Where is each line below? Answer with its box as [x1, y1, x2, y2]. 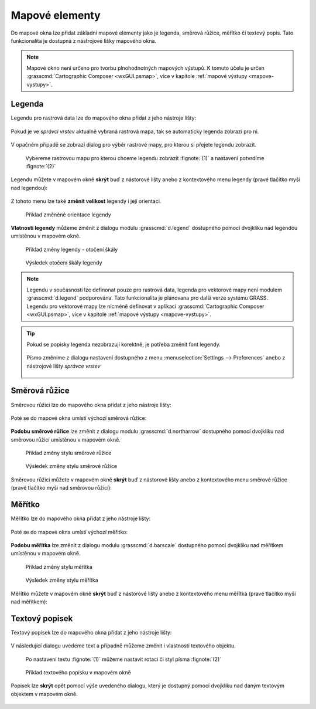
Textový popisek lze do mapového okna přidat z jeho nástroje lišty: [11, 629, 172, 636]
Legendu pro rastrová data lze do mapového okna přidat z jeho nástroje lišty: [11, 114, 196, 121]
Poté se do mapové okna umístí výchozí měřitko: [11, 528, 128, 535]
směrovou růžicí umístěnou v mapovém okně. [11, 436, 121, 443]
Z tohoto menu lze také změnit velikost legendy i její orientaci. [11, 198, 162, 205]
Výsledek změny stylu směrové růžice [25, 463, 118, 470]
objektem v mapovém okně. [11, 690, 78, 697]
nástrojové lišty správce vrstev [26, 362, 101, 369]
